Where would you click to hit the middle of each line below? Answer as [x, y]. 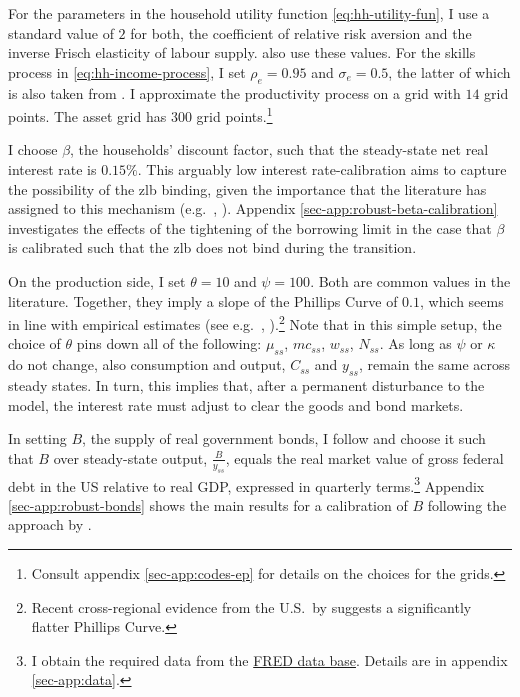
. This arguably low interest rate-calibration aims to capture [322, 169]
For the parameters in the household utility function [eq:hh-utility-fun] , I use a [249, 13]
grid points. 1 [234, 114]
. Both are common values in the [410, 280]
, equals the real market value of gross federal [364, 457]
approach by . [50, 524]
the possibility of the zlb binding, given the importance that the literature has [247, 188]
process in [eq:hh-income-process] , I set [127, 71]
